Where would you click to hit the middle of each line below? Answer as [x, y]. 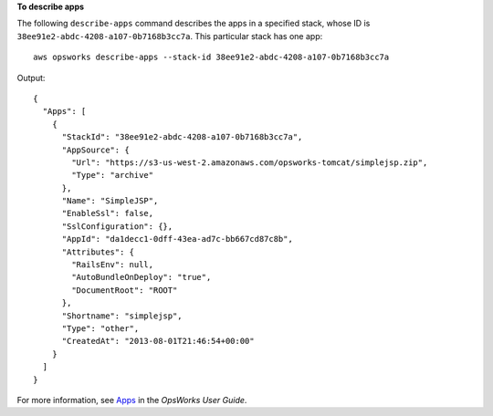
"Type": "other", [100, 328]
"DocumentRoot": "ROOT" [125, 290]
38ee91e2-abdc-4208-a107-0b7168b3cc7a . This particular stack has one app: [170, 36]
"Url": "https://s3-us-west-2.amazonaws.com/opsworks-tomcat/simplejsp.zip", [250, 162]
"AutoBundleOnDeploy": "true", [142, 277]
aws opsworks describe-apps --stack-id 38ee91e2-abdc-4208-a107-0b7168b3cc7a [211, 57]
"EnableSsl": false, [108, 213]
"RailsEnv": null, [113, 265]
